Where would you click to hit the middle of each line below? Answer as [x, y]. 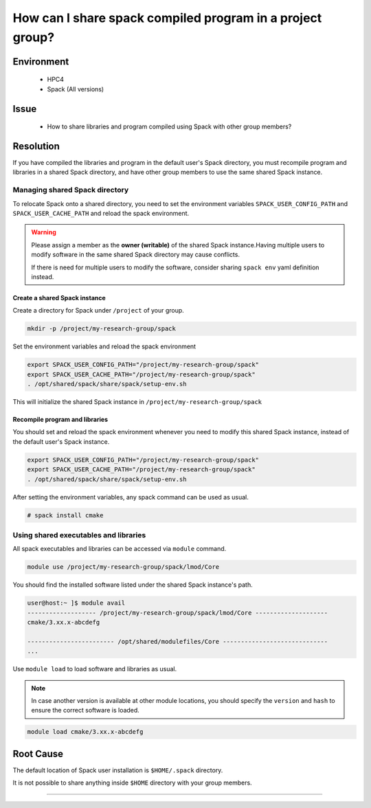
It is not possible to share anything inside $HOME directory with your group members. [132, 783]
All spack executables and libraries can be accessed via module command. [120, 549]
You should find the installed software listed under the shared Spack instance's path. [133, 585]
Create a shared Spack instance [59, 298]
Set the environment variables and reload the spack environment [104, 346]
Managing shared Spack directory [71, 190]
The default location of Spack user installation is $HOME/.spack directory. [118, 770]
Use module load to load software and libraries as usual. [95, 669]
